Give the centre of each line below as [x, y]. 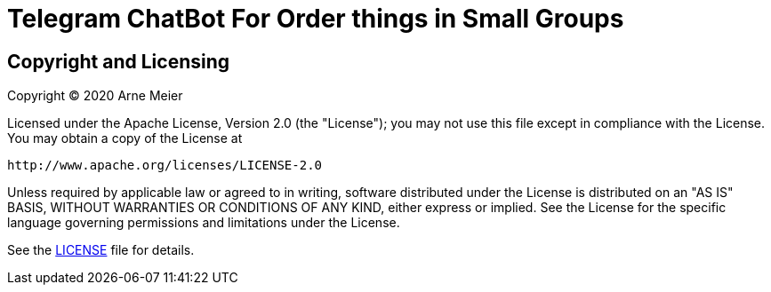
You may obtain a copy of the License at [125, 138]
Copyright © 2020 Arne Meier [95, 96]
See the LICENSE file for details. [101, 250]
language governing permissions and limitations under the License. [204, 223]
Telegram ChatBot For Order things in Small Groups [316, 19]
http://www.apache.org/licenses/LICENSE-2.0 [165, 166]
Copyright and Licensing [119, 61]
